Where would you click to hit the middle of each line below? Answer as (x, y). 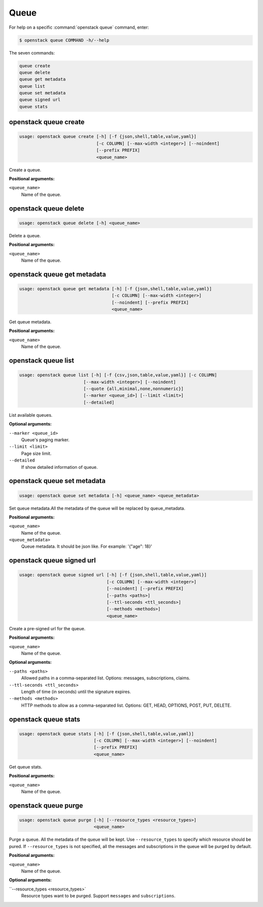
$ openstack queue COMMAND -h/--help (64, 40)
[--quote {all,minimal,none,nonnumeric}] (134, 389)
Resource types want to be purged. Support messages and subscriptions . (98, 896)
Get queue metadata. (30, 322)
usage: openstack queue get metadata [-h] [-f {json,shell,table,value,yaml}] (115, 289)
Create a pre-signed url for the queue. (47, 628)
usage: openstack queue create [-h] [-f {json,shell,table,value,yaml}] (108, 137)
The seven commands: (32, 53)
